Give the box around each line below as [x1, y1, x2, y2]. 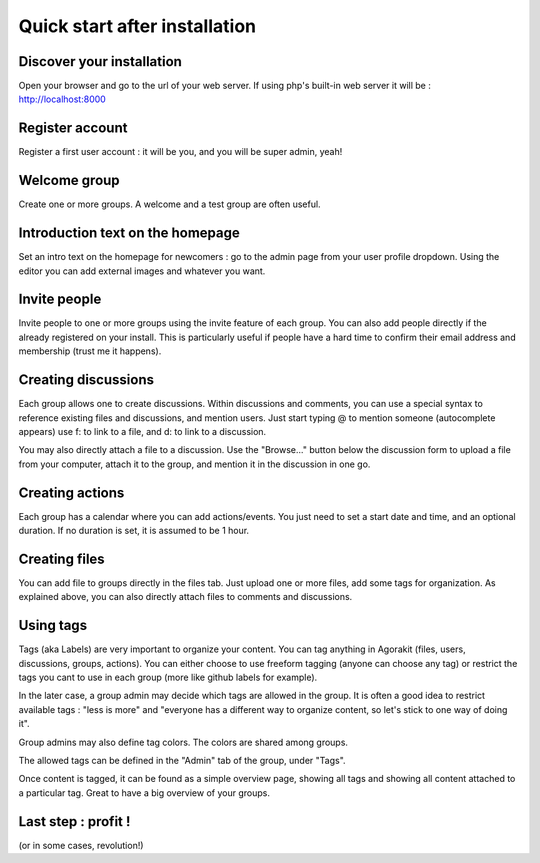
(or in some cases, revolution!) [18, 839, 144, 851]
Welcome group [18, 172, 120, 189]
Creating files [18, 550, 105, 567]
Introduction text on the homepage [18, 225, 240, 242]
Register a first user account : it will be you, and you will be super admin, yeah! [18, 146, 343, 158]
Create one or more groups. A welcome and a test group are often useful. [18, 198, 321, 210]
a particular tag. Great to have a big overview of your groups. [18, 786, 270, 799]
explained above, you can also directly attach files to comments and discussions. [18, 591, 353, 603]
